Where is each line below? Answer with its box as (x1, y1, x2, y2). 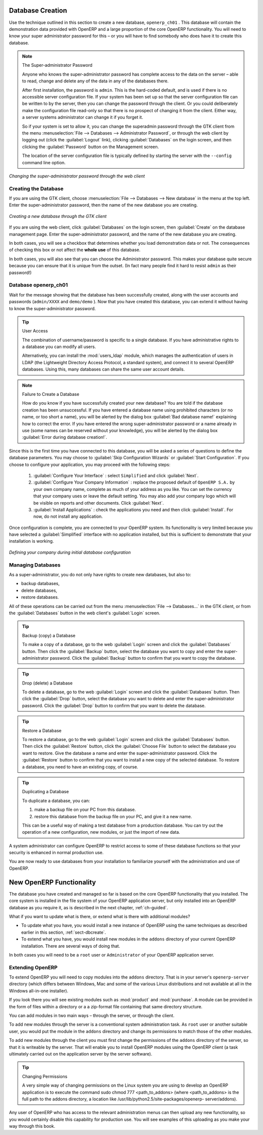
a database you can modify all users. (22, 344, 96, 350)
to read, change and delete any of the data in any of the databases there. (22, 78, 169, 84)
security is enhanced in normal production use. (9, 850, 104, 856)
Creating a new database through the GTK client (9, 213, 107, 219)
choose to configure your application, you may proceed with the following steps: (9, 461, 170, 468)
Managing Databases (9, 561, 61, 568)
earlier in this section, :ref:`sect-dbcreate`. (21, 929, 106, 935)
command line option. (22, 159, 66, 165)
